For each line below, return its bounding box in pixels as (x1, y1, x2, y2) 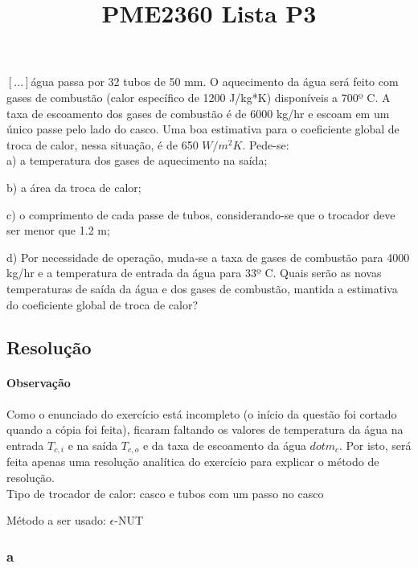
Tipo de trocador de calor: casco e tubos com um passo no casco (6, 484, 324, 501)
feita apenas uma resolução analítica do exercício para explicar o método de (6, 453, 379, 470)
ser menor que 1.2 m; (6, 222, 110, 239)
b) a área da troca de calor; (6, 178, 141, 195)
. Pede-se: (242, 136, 289, 153)
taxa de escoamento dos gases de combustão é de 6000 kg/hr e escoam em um (6, 104, 390, 121)
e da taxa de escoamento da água (142, 436, 306, 453)
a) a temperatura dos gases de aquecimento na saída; (6, 152, 268, 169)
